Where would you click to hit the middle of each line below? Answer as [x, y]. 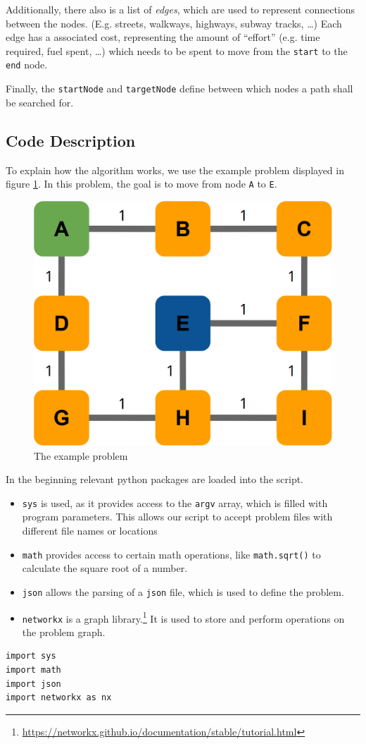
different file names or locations [90, 531]
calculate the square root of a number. [105, 568]
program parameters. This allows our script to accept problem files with [177, 517]
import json [33, 684]
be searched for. [40, 102]
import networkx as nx [59, 698]
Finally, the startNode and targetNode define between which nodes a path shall [179, 89]
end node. [27, 65]
